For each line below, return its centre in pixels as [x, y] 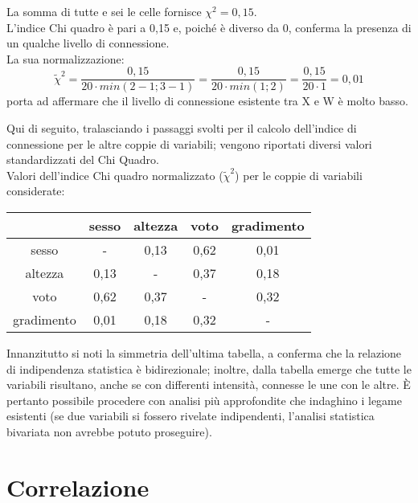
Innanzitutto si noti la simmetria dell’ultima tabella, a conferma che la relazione [204, 353]
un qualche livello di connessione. [88, 43]
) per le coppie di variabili [299, 175]
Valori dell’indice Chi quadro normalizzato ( [115, 175]
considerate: [36, 191]
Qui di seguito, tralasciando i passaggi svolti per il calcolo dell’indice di [182, 128]
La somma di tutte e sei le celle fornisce [104, 11]
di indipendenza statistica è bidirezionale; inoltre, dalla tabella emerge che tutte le [209, 368]
